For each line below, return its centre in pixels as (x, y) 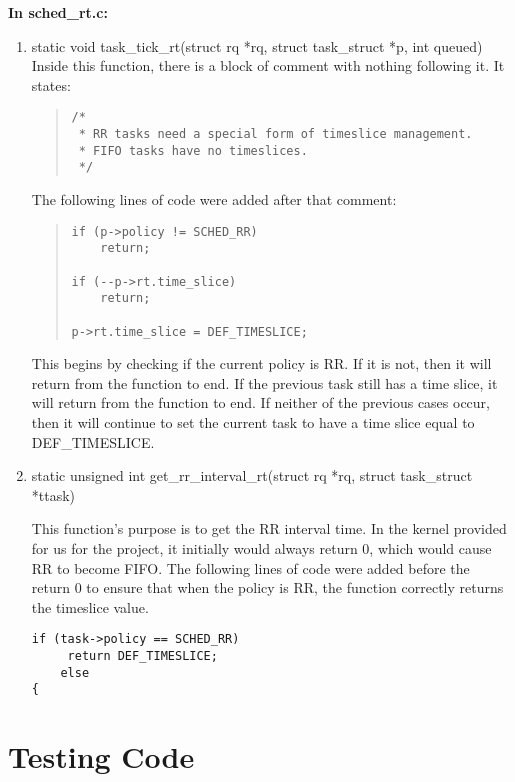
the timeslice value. (90, 606)
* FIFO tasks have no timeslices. (193, 150)
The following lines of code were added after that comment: (214, 199)
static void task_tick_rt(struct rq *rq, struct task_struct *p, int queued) (257, 45)
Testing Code (101, 756)
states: (51, 84)
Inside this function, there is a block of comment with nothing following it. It (268, 65)
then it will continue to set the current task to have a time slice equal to (253, 421)
